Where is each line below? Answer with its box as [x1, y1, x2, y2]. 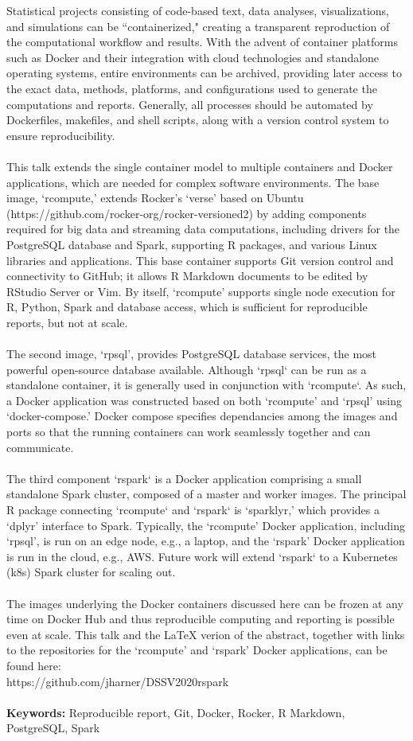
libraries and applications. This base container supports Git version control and [6, 252, 394, 268]
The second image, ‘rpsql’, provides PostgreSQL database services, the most [6, 345, 377, 362]
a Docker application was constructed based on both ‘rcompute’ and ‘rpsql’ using [6, 392, 402, 408]
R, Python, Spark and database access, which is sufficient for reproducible [6, 298, 368, 315]
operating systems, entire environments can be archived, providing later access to [6, 64, 402, 81]
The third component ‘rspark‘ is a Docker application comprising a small [6, 470, 362, 486]
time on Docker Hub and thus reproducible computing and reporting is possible [6, 610, 395, 627]
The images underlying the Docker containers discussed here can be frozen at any [6, 595, 403, 611]
